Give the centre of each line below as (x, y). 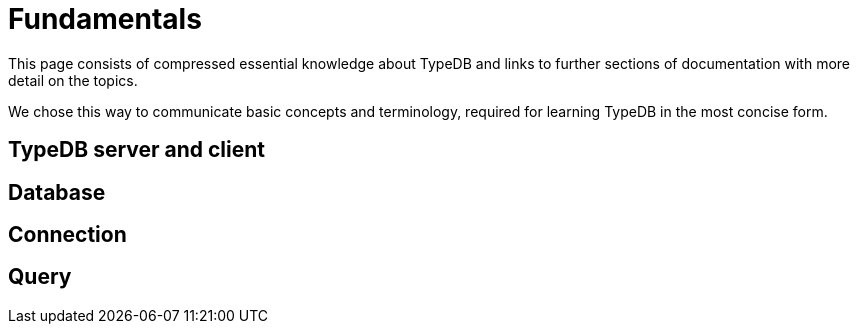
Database (57, 192)
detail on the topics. (73, 80)
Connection (67, 235)
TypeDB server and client (137, 150)
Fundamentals (105, 19)
